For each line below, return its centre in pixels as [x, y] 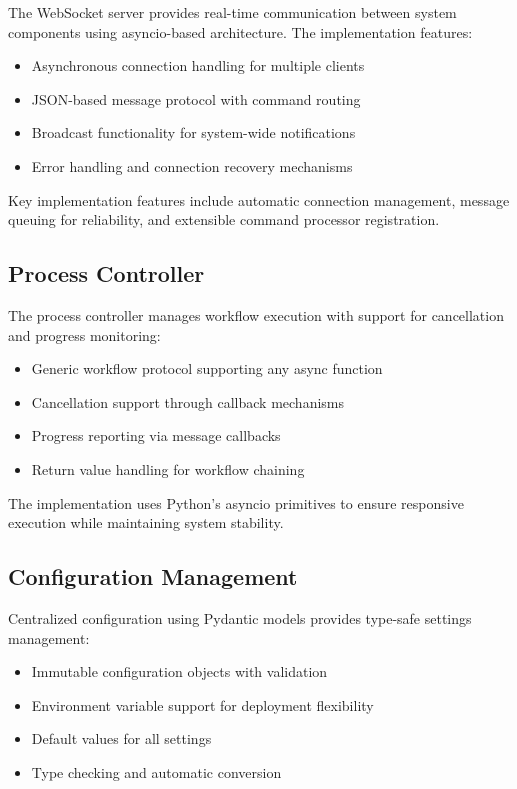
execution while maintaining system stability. [146, 522]
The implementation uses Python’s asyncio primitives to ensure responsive [236, 502]
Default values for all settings [121, 738]
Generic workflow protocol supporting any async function [207, 368]
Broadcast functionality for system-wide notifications [193, 132]
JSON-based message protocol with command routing [196, 98]
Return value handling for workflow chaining [168, 468]
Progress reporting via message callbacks [156, 435]
